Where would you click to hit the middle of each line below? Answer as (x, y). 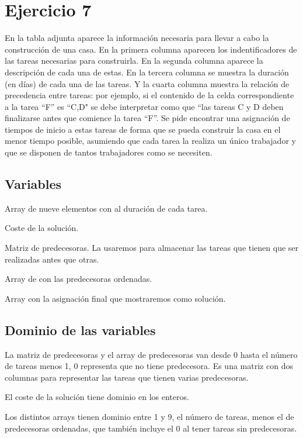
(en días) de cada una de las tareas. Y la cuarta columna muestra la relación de (147, 83)
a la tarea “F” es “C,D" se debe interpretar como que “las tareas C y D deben (144, 106)
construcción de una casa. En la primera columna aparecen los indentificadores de (151, 49)
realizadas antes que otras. (52, 259)
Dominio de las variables (80, 330)
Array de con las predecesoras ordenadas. (79, 279)
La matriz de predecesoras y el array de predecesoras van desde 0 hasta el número (151, 354)
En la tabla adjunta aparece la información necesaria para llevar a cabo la (137, 38)
